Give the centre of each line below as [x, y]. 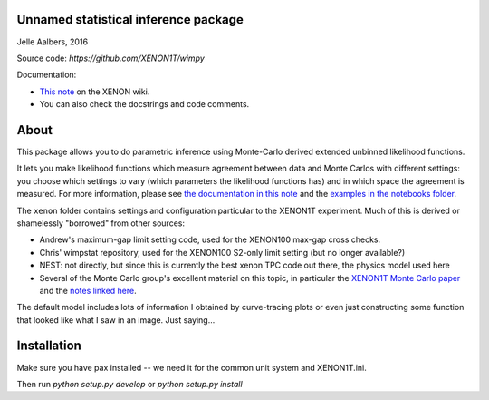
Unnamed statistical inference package [130, 20]
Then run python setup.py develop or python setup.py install [130, 384]
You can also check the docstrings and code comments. [144, 104]
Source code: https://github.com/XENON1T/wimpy [111, 58]
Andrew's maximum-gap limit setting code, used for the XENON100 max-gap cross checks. [210, 239]
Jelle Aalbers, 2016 [53, 42]
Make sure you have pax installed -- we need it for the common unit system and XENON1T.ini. [192, 367]
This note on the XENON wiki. [95, 92]
